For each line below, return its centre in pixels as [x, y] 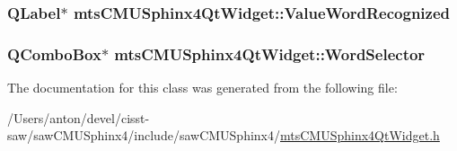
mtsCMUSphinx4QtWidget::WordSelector [270, 53]
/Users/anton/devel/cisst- [79, 117]
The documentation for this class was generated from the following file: [202, 88]
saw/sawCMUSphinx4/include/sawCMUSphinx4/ [144, 135]
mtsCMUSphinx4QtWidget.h [360, 135]
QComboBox [54, 53]
